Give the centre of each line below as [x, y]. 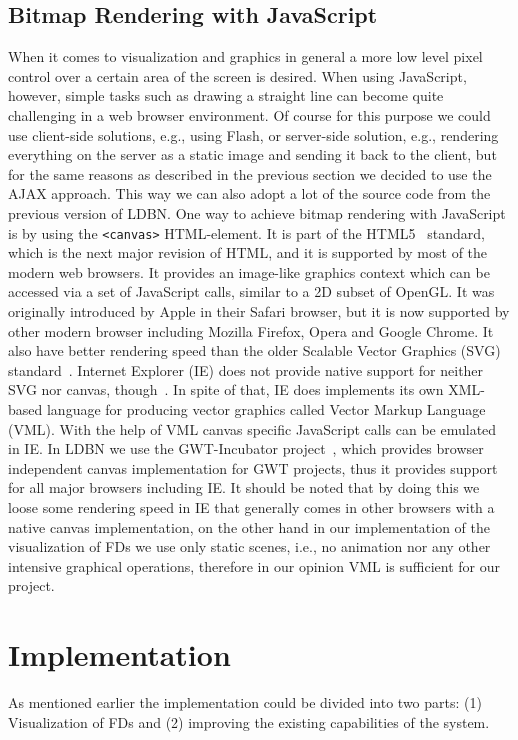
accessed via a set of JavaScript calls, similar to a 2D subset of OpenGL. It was [251, 291]
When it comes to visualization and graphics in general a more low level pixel [245, 56]
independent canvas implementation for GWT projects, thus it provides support [253, 467]
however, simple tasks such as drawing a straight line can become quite [226, 95]
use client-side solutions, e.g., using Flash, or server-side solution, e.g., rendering [253, 134]
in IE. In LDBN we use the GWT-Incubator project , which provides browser [246, 448]
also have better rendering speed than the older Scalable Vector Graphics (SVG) [254, 350]
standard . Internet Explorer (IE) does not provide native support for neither [246, 369]
